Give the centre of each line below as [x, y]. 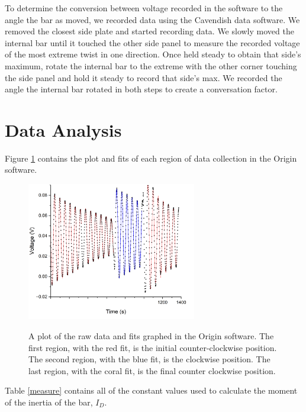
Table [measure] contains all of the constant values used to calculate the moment [151, 390]
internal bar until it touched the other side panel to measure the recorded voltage [152, 42]
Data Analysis [63, 129]
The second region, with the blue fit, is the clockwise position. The [149, 359]
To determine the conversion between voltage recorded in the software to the [144, 8]
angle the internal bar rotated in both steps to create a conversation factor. [141, 89]
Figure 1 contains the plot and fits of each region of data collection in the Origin [151, 158]
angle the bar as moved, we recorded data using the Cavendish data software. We [152, 19]
